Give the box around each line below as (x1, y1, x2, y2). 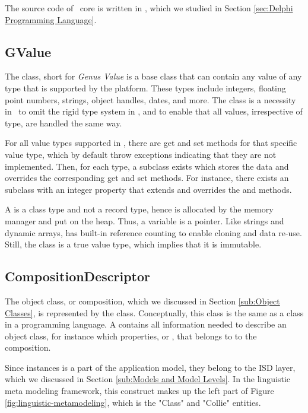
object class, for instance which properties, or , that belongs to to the (5, 329, 257, 342)
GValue (5, 42, 52, 61)
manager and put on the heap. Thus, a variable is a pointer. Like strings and (5, 214, 284, 227)
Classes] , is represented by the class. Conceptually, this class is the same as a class (5, 306, 304, 319)
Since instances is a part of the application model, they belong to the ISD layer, (5, 361, 296, 373)
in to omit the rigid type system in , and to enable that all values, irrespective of (5, 105, 303, 117)
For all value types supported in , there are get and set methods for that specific (5, 136, 297, 149)
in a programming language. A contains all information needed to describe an (5, 318, 287, 331)
